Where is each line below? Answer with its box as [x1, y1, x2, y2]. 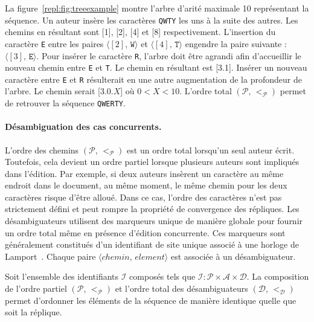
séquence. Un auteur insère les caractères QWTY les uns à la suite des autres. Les [5, 13, 298, 26]
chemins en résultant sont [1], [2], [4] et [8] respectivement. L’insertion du [5, 25, 276, 38]
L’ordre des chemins [5, 143, 79, 156]
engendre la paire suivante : [185, 37, 287, 50]
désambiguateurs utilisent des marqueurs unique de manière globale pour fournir [5, 214, 303, 227]
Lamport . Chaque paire [5, 250, 96, 262]
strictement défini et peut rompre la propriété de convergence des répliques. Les [5, 202, 300, 215]
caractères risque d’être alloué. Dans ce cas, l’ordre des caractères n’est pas [5, 190, 282, 203]
